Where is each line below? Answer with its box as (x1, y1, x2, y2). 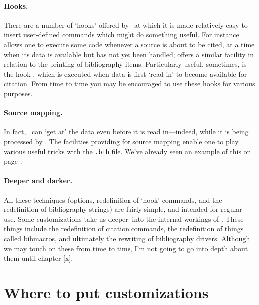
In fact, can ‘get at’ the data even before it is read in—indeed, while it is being (4, 126, 249, 137)
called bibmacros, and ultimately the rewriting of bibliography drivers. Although (4, 233, 250, 243)
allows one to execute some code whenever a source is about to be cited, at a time (4, 39, 255, 49)
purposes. (4, 88, 33, 98)
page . (4, 156, 22, 166)
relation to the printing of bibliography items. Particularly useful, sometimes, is (4, 59, 247, 69)
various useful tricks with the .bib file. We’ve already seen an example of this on (4, 146, 251, 156)
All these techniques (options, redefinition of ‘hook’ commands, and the (4, 194, 222, 204)
